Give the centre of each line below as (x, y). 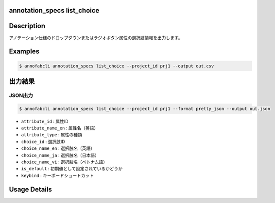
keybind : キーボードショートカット (58, 175)
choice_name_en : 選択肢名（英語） (58, 148)
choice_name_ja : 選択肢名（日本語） (60, 155)
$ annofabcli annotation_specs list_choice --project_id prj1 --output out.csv (117, 66)
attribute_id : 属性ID (45, 121)
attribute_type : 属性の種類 (52, 135)
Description (27, 26)
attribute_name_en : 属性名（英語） (60, 128)
